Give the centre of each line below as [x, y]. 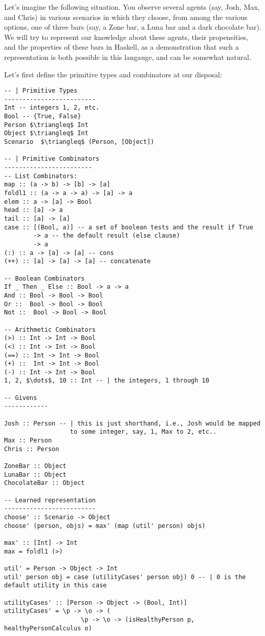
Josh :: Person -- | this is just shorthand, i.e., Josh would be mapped [132, 423]
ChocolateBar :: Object [45, 483]
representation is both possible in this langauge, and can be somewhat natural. [128, 57]
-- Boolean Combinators [45, 278]
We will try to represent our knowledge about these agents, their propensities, [126, 37]
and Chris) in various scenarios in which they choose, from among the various [126, 17]
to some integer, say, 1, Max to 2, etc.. [143, 432]
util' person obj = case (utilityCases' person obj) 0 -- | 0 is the [125, 577]
